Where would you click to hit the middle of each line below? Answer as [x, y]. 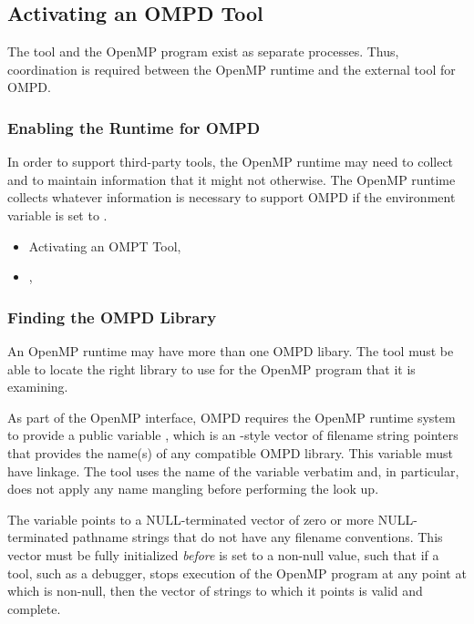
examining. [38, 387]
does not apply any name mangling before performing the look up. [193, 489]
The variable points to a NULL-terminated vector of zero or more [191, 519]
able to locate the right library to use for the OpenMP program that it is [211, 368]
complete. [34, 608]
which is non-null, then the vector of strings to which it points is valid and [215, 591]
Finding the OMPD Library [112, 317]
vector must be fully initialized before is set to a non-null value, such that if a [223, 554]
